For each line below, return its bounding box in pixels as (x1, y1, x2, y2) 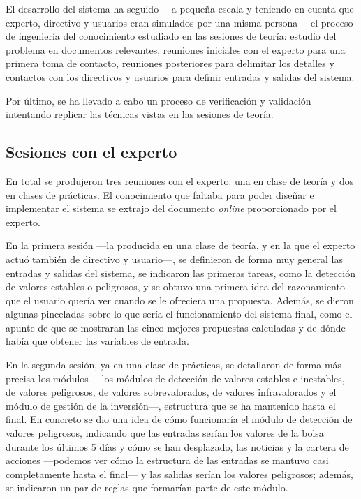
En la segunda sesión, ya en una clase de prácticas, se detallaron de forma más (6, 357, 342, 372)
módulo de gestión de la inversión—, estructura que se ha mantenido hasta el (6, 398, 336, 412)
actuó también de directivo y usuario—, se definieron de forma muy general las (6, 251, 344, 266)
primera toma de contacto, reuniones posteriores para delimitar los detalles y (6, 56, 334, 70)
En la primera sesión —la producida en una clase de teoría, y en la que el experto (6, 238, 355, 253)
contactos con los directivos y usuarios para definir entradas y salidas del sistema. (6, 69, 355, 84)
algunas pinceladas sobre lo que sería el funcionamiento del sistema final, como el (6, 306, 353, 321)
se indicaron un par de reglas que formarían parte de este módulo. (6, 480, 288, 495)
